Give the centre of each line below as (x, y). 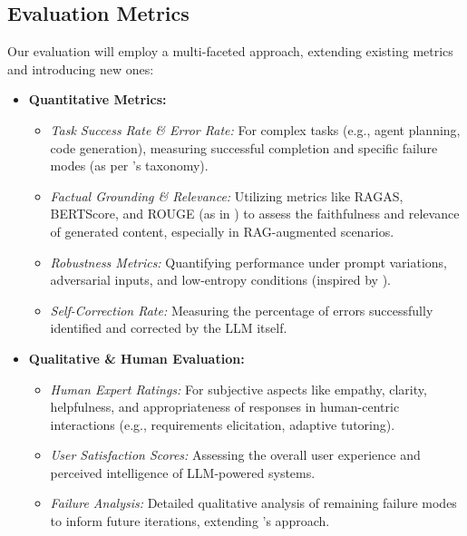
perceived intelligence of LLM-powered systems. (183, 472)
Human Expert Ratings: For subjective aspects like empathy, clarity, (238, 389)
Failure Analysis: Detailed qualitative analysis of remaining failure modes (253, 503)
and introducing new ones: (81, 68)
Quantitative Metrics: (97, 99)
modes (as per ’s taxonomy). (129, 166)
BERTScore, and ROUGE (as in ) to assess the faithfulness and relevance (255, 214)
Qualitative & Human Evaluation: (136, 358)
